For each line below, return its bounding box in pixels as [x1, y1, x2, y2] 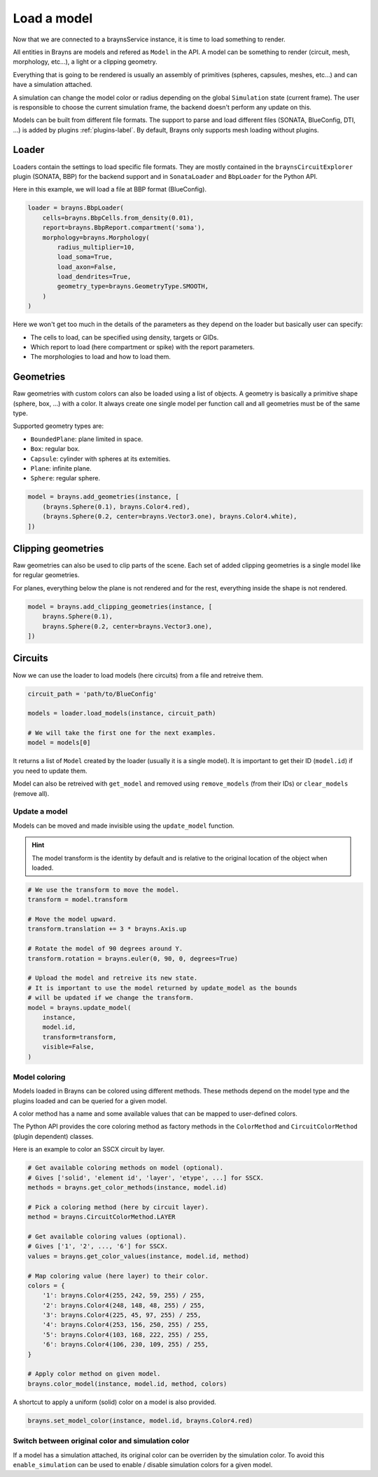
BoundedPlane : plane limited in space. [30, 435, 143, 443]
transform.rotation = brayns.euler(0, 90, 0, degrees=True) [27, 955, 239, 962]
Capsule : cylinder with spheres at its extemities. [30, 454, 171, 463]
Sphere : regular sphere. [30, 474, 101, 483]
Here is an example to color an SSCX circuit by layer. [13, 1145, 164, 1154]
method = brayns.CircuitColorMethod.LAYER [27, 1213, 176, 1221]
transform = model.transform [27, 896, 128, 904]
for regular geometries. [13, 571, 80, 579]
